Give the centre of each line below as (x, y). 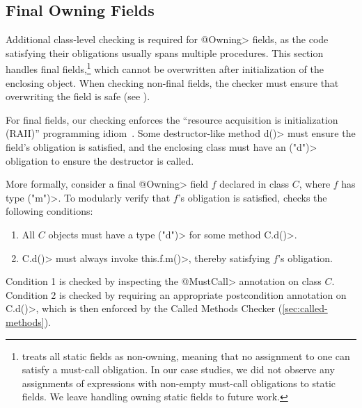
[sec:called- (305, 308)
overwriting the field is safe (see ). (78, 96)
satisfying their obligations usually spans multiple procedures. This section (165, 52)
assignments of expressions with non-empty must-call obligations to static (179, 383)
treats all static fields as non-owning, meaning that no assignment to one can (186, 356)
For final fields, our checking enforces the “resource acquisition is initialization (172, 119)
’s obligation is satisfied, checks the (252, 197)
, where (315, 184)
